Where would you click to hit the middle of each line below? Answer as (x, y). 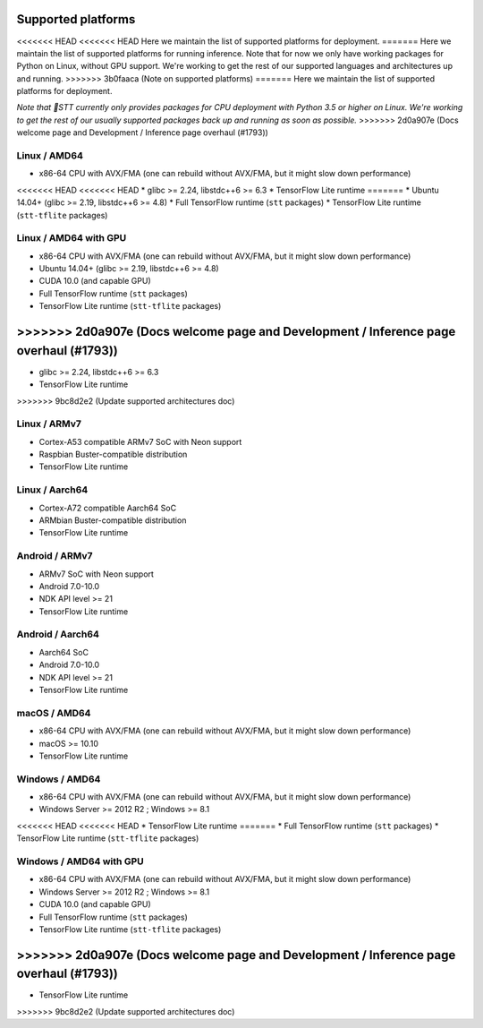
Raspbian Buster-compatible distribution (113, 454)
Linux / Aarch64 (52, 490)
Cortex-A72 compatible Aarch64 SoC (108, 508)
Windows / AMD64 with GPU (80, 861)
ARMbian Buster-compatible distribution (113, 520)
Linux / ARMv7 (49, 424)
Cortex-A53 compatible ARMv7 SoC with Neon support (140, 441)
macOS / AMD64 (54, 713)
